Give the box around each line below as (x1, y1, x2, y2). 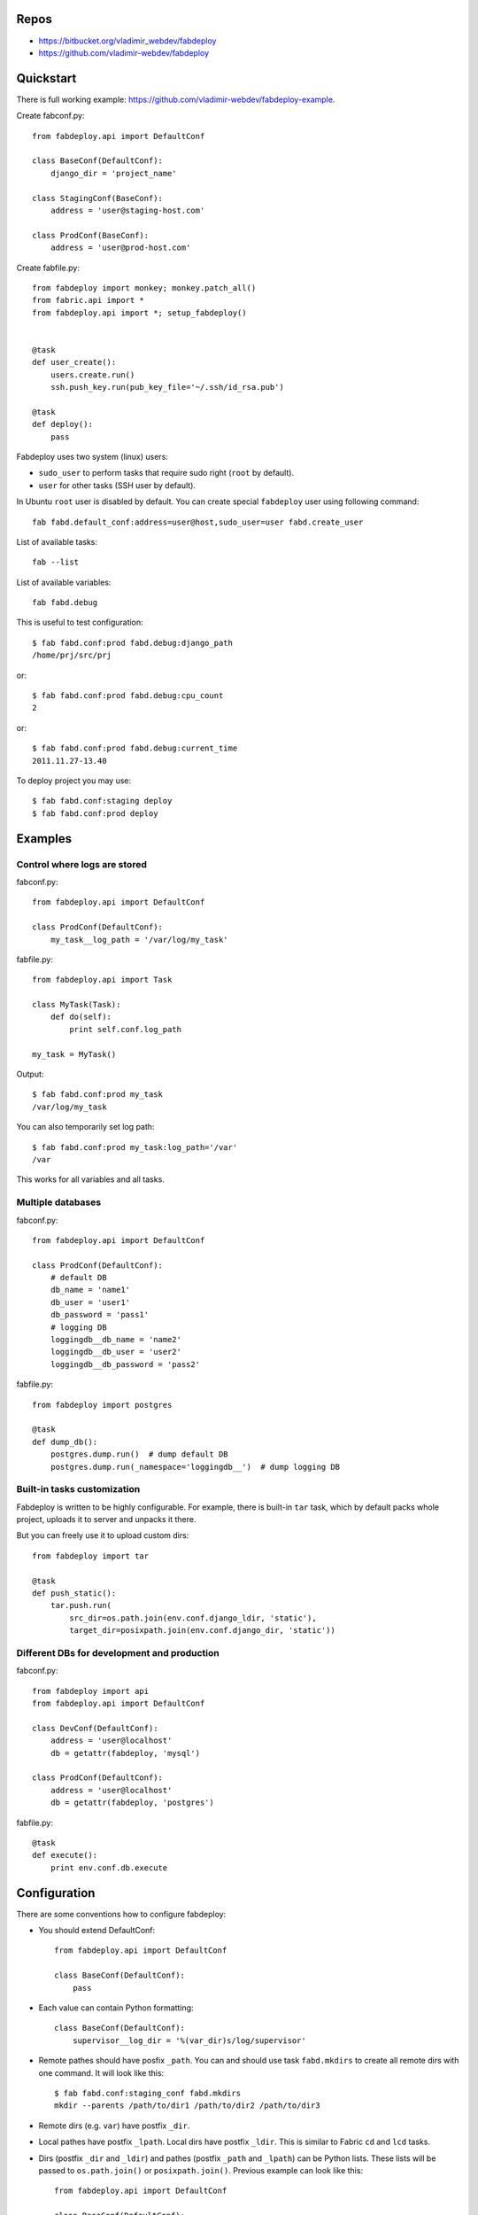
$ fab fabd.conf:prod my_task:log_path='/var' (32, 1142, 238, 1152)
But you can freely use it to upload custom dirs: (16, 1530, 189, 1541)
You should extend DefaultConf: (38, 1925, 156, 1936)
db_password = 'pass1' (50, 1310, 150, 1320)
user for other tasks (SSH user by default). (38, 479, 197, 491)
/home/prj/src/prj (32, 650, 112, 660)
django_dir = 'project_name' (50, 168, 177, 178)
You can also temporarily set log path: (16, 1122, 155, 1132)
